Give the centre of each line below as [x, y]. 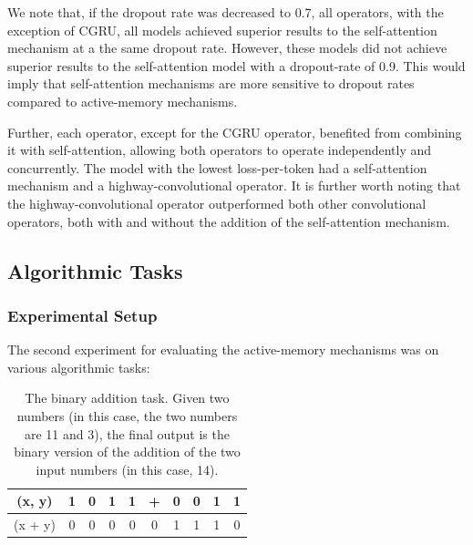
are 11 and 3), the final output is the [127, 433]
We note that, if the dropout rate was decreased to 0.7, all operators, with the [226, 12]
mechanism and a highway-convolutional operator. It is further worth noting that [234, 185]
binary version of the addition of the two [127, 452]
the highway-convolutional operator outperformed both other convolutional [217, 203]
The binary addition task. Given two [127, 398]
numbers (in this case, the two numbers [127, 415]
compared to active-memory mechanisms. [123, 101]
